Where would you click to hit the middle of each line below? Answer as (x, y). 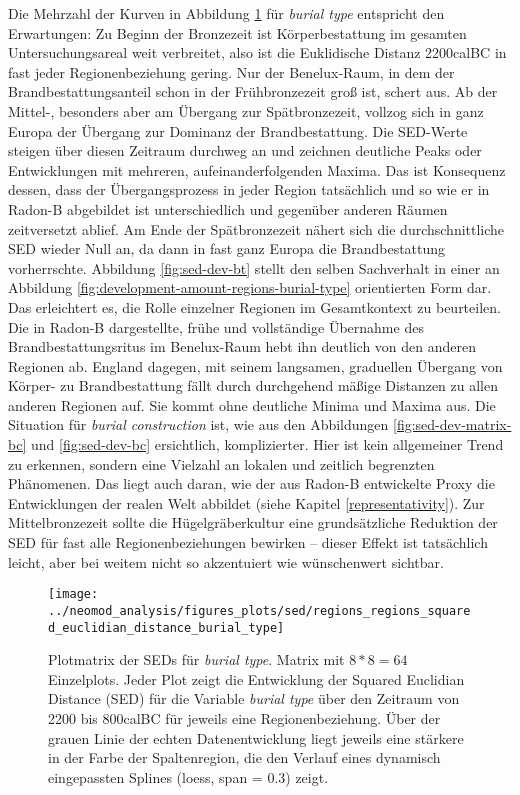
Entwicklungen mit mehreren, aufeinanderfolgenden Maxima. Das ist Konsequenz (257, 169)
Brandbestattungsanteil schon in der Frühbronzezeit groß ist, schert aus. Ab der (253, 91)
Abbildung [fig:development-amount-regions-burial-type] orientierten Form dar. (250, 287)
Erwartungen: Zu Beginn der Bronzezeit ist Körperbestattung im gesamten (237, 32)
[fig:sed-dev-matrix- (452, 424)
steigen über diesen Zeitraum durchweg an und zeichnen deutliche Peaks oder (245, 150)
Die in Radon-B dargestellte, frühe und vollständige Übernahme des (216, 326)
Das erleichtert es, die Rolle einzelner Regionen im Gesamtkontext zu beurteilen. (254, 306)
